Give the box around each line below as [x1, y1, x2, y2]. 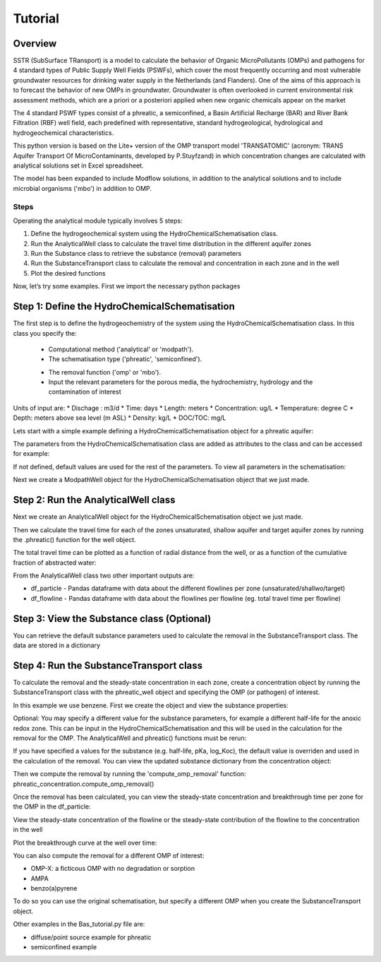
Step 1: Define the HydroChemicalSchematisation [13, 300, 236, 312]
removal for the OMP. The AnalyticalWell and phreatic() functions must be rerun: [13, 734, 247, 742]
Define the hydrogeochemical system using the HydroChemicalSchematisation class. [30, 230, 278, 238]
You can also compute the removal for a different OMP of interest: [13, 851, 205, 860]
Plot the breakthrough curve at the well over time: [13, 838, 157, 847]
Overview [13, 37, 57, 49]
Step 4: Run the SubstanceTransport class [13, 659, 203, 671]
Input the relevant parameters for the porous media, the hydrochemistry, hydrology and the [48, 378, 313, 387]
